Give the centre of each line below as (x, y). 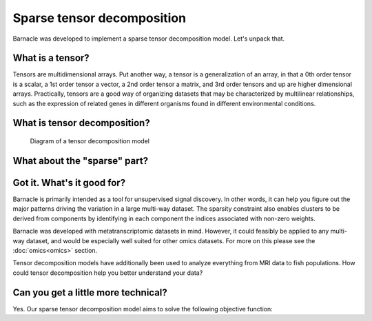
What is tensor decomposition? (82, 123)
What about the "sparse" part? (80, 161)
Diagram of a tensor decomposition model (90, 141)
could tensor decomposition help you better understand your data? (108, 273)
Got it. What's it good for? (69, 183)
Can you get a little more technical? (90, 292)
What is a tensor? (51, 58)
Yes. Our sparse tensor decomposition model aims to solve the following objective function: (143, 309)
